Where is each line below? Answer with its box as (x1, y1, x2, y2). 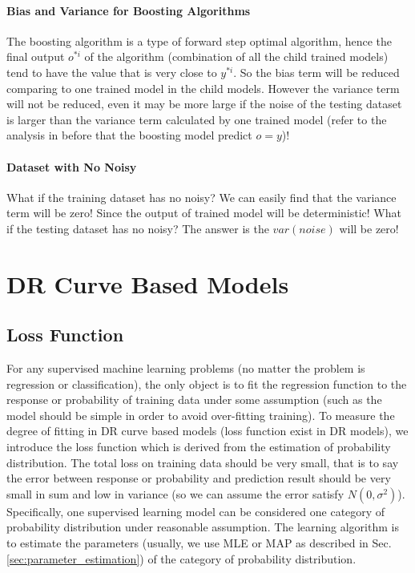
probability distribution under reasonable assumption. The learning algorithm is (6, 519, 399, 535)
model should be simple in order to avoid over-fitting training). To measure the (6, 406, 395, 423)
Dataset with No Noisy (6, 158, 137, 175)
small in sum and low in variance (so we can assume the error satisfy (6, 485, 344, 502)
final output (6, 48, 65, 65)
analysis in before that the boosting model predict (6, 127, 252, 143)
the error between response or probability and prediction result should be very (6, 470, 391, 486)
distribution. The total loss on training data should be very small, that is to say (6, 454, 399, 470)
